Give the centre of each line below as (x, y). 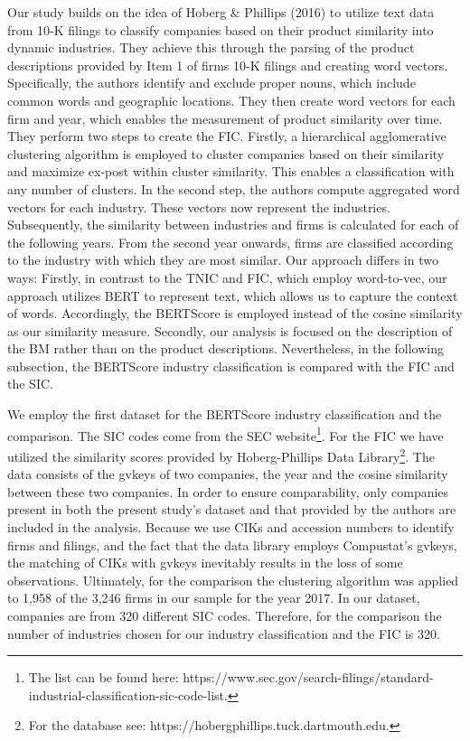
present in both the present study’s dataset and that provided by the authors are (232, 509)
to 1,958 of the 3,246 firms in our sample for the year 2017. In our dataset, (214, 598)
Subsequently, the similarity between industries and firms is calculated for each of (233, 225)
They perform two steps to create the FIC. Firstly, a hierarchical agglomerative (227, 136)
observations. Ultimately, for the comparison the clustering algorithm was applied (233, 580)
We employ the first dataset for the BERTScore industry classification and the (225, 414)
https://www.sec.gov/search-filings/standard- (308, 677)
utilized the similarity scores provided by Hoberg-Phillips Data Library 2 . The (221, 455)
